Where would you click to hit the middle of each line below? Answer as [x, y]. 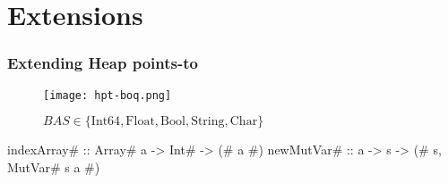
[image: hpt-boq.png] [108, 95]
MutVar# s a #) [54, 166]
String [208, 122]
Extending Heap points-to [103, 63]
